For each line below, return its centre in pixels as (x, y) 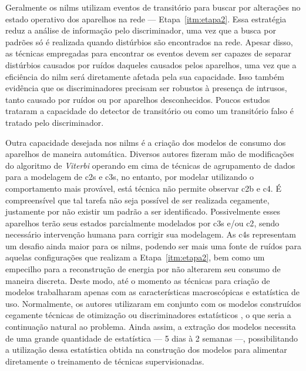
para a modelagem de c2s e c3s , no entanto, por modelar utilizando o (130, 177)
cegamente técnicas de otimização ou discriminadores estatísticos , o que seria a (148, 315)
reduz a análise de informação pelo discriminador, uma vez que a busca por (141, 30)
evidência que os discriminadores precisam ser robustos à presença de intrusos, (146, 88)
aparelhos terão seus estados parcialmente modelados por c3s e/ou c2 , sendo (142, 223)
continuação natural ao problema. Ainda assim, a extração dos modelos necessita (151, 327)
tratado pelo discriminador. (55, 122)
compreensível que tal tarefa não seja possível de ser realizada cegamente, (137, 200)
